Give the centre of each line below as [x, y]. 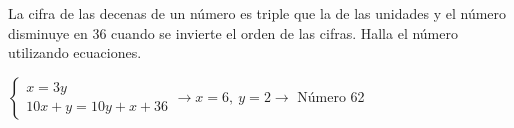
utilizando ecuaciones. [75, 52]
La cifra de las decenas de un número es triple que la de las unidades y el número [257, 13]
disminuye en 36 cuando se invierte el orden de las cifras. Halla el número [233, 32]
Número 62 [331, 95]
